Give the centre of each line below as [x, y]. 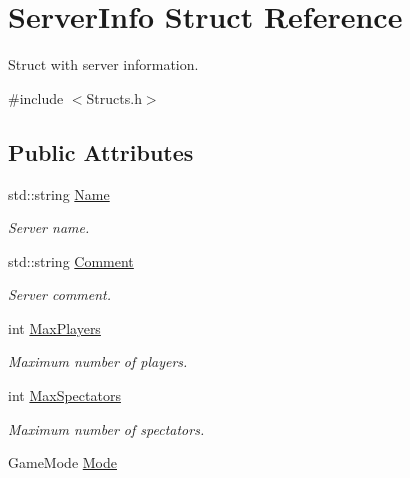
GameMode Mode [62, 462]
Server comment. [60, 294]
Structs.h [114, 97]
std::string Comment [71, 260]
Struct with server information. [103, 64]
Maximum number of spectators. [106, 428]
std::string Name [59, 193]
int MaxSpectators [64, 395]
